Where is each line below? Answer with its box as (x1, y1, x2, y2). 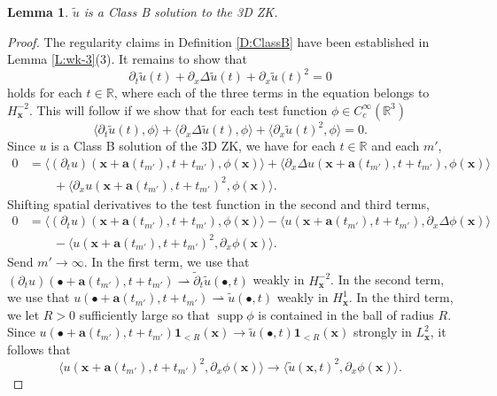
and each (371, 136, 420, 155)
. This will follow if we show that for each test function (28, 100, 328, 119)
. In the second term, (330, 270, 445, 289)
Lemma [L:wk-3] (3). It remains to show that (7, 50, 247, 68)
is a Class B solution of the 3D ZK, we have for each (50, 136, 336, 155)
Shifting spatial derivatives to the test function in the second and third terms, (7, 194, 430, 213)
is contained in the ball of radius (258, 305, 434, 323)
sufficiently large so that (79, 305, 210, 323)
